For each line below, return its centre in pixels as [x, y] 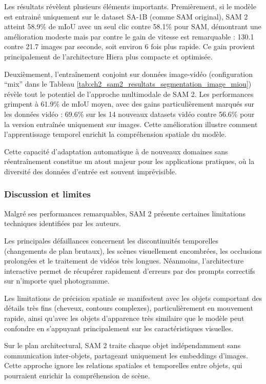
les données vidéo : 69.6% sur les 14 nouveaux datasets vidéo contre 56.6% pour [129, 114]
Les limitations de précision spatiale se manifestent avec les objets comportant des [133, 298]
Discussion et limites [47, 194]
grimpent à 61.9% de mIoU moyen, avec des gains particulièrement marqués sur [129, 104]
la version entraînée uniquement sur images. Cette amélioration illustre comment [131, 124]
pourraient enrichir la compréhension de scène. [77, 376]
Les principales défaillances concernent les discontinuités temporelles [111, 240]
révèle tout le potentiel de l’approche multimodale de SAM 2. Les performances [129, 94]
